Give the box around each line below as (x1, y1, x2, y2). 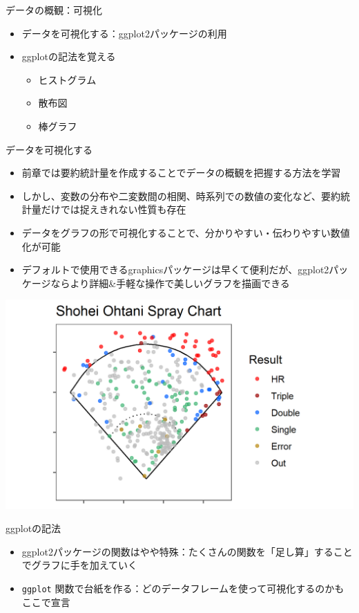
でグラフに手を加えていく (21, 558, 138, 572)
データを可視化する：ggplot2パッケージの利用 (21, 26, 227, 40)
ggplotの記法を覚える (21, 49, 116, 64)
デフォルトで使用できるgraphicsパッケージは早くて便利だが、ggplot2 (21, 262, 329, 277)
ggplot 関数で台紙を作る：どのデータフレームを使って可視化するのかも (21, 580, 345, 595)
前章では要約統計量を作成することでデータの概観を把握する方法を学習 (21, 165, 341, 180)
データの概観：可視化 (6, 3, 102, 17)
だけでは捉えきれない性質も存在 (41, 202, 186, 217)
